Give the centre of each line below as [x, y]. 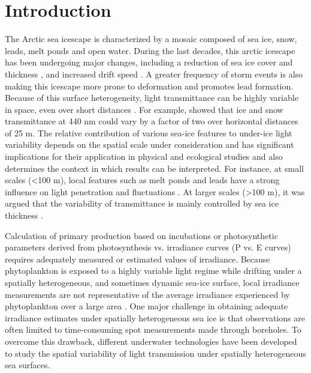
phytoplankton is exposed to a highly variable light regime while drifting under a [153, 271]
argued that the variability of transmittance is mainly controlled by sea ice [142, 203]
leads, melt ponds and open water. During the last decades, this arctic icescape [150, 50]
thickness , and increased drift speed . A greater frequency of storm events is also [154, 74]
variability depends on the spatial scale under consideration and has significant [150, 144]
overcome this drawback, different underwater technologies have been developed [151, 341]
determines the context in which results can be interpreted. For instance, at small [154, 168]
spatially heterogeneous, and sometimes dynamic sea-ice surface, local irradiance [152, 282]
